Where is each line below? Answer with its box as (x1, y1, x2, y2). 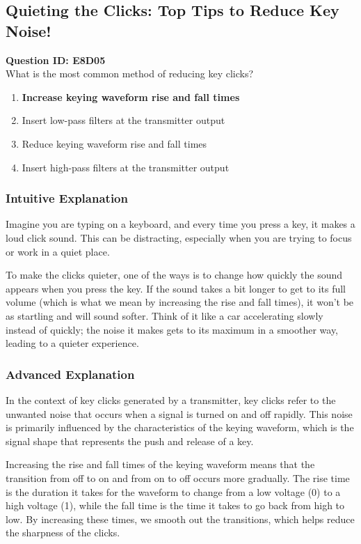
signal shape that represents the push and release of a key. (6, 433, 254, 448)
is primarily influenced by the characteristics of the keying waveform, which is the (6, 420, 354, 435)
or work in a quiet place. (6, 244, 110, 258)
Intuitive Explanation (6, 189, 128, 207)
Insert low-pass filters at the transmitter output (22, 113, 225, 127)
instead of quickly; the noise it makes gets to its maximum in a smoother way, (6, 322, 339, 336)
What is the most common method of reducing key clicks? (6, 66, 254, 81)
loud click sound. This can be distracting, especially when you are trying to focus (6, 230, 352, 244)
